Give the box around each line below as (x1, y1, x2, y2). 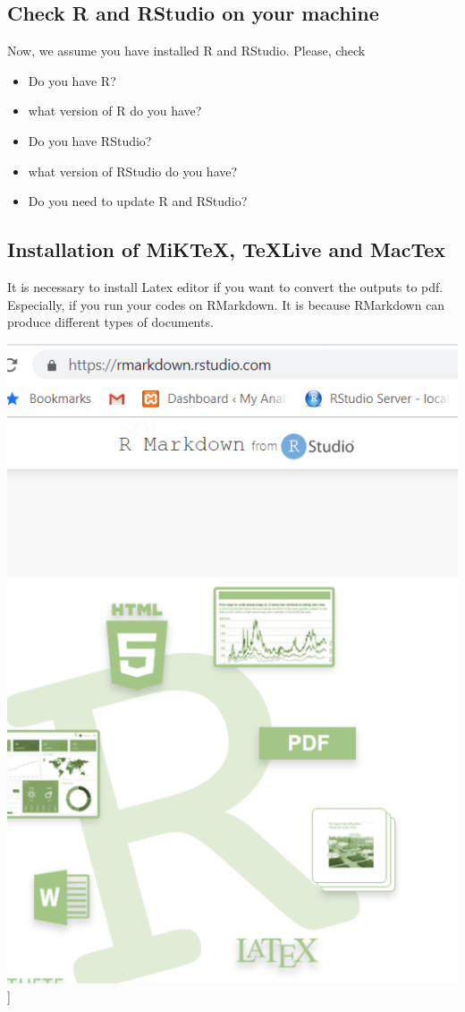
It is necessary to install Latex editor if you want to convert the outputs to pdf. (7, 277, 444, 296)
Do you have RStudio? (28, 131, 152, 150)
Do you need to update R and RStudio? (28, 192, 248, 210)
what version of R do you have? (28, 101, 202, 120)
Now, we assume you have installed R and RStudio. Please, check (7, 41, 366, 60)
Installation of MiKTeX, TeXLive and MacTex (7, 236, 446, 263)
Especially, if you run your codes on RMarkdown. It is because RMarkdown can (7, 295, 445, 313)
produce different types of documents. (7, 313, 214, 331)
